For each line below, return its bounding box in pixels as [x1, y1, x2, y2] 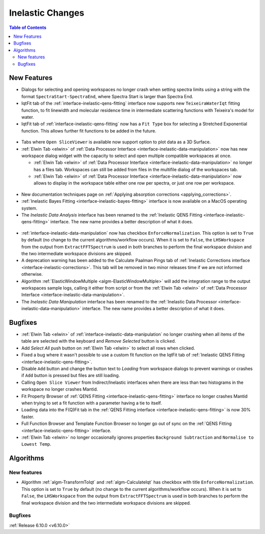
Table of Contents [9, 25, 47, 30]
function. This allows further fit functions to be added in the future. [21, 128, 157, 133]
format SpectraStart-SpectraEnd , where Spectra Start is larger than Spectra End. [21, 93, 193, 99]
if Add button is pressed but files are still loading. [21, 373, 120, 378]
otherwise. [21, 271, 43, 277]
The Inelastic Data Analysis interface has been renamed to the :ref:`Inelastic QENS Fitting [21, 212, 203, 218]
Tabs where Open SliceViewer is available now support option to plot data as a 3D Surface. [21, 139, 211, 145]
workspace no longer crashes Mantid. [21, 386, 98, 392]
